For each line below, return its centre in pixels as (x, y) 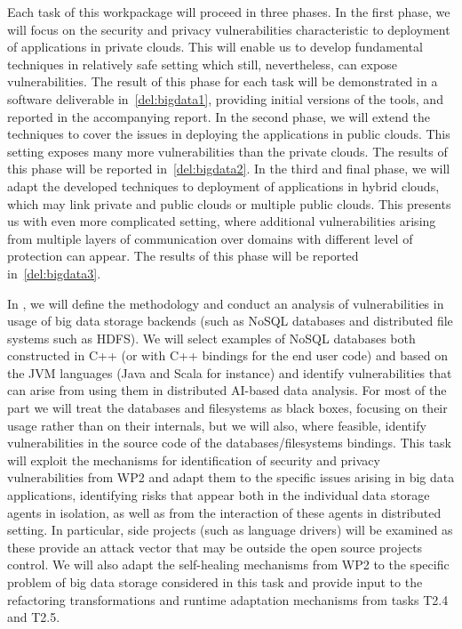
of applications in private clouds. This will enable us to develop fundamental (215, 47)
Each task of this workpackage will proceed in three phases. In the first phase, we (229, 12)
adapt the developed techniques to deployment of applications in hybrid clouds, (223, 185)
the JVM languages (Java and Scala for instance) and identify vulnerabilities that (230, 372)
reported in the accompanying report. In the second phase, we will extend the (219, 116)
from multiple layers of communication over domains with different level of (210, 238)
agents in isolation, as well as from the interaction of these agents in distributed (224, 512)
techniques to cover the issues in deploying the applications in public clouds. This (229, 134)
